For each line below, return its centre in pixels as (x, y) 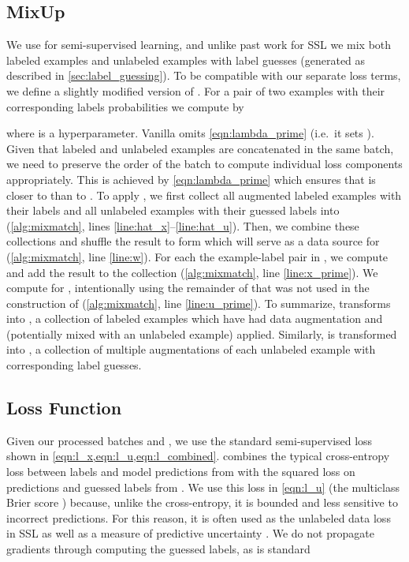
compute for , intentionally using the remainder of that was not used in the (188, 288)
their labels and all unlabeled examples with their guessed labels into (173, 210)
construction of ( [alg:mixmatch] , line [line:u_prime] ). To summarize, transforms (199, 303)
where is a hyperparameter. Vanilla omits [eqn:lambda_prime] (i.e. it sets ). (190, 133)
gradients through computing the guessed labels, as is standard (158, 549)
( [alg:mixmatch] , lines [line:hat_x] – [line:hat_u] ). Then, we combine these (183, 225)
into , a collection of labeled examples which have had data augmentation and (195, 318)
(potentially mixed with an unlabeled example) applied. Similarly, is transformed (202, 333)
